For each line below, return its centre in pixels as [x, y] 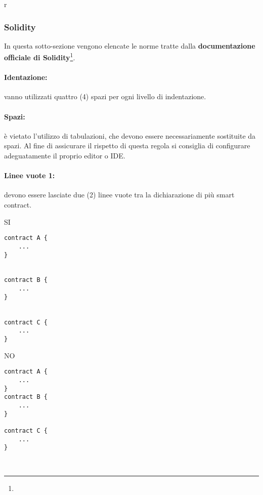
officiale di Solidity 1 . [40, 57]
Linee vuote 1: [30, 175]
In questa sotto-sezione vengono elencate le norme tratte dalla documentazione [130, 45]
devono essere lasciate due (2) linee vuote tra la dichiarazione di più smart [119, 195]
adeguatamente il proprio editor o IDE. [65, 156]
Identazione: [26, 77]
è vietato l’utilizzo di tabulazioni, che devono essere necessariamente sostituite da [130, 135]
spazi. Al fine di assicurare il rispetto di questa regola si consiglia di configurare [127, 146]
